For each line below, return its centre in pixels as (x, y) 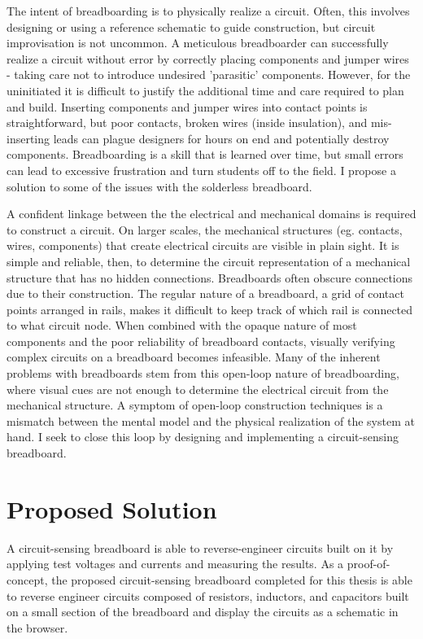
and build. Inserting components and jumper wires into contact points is (187, 106)
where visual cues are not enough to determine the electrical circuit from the (198, 389)
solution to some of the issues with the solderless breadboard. (159, 186)
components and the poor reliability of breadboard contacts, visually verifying (201, 341)
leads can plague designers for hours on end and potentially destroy (221, 138)
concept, (27, 579)
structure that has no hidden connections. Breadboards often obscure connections (210, 277)
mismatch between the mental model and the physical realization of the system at (211, 420)
